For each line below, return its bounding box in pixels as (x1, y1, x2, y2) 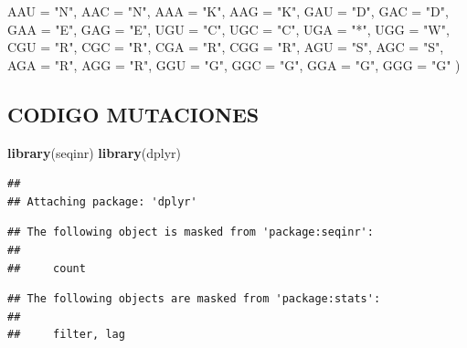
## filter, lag (7, 328, 125, 342)
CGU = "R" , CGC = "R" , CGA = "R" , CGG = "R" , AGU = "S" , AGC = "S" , (7, 37, 444, 57)
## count (7, 261, 86, 275)
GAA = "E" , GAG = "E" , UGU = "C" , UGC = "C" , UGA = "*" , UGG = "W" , (7, 19, 450, 38)
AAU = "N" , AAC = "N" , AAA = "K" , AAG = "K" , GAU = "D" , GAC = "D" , (7, 2, 449, 20)
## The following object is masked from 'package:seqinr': (7, 226, 374, 239)
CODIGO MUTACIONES (7, 100, 260, 128)
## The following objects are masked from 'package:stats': (7, 292, 381, 306)
